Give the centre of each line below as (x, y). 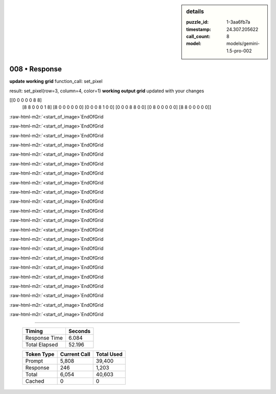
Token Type (40, 355)
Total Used (109, 355)
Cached (35, 381)
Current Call (75, 355)
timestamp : (199, 29)
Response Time (44, 338)
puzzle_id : (198, 22)
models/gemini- (243, 44)
